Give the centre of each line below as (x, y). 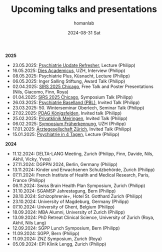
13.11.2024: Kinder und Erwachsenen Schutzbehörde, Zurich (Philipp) (83, 169)
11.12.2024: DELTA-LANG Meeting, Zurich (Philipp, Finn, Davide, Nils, (83, 153)
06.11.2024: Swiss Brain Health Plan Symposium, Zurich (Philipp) (79, 185)
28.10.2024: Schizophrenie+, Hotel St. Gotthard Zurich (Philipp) (77, 196)
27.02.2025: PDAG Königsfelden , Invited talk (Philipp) (67, 113)
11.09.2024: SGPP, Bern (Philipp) (46, 233)
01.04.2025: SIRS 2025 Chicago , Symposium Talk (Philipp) (73, 97)
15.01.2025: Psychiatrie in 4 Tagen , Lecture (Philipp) (66, 134)
